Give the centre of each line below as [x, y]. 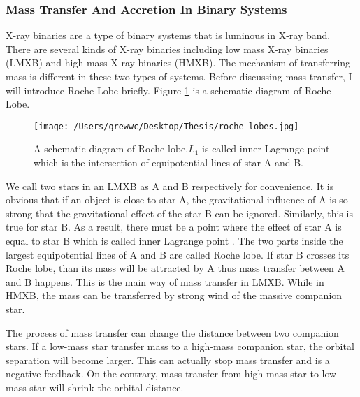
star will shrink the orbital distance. [107, 387]
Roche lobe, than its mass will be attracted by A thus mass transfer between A [175, 268]
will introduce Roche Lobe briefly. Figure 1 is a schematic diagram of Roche [168, 90]
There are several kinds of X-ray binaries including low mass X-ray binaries [167, 49]
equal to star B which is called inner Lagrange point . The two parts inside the [174, 240]
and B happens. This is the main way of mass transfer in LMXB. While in [165, 281]
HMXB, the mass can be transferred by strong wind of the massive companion [174, 295]
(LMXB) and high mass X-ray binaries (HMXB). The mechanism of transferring [178, 63]
